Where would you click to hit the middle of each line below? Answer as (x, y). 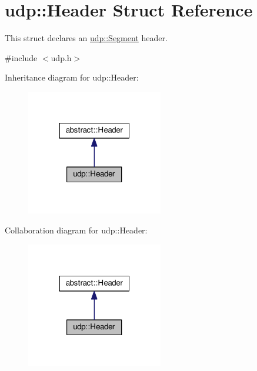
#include (21, 57)
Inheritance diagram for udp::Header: (72, 77)
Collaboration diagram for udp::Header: (76, 230)
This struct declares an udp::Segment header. (86, 38)
